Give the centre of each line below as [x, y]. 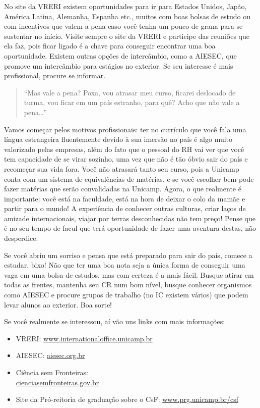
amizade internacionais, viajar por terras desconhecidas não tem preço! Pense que [130, 218]
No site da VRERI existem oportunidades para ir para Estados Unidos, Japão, [125, 6]
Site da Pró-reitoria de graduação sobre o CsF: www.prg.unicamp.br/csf [127, 399]
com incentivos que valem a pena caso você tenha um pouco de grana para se [123, 26]
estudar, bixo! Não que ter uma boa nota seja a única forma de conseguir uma [125, 265]
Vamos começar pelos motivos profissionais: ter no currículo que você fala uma [125, 129]
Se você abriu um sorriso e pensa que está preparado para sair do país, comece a [128, 255]
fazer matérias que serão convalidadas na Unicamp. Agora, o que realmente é [123, 189]
